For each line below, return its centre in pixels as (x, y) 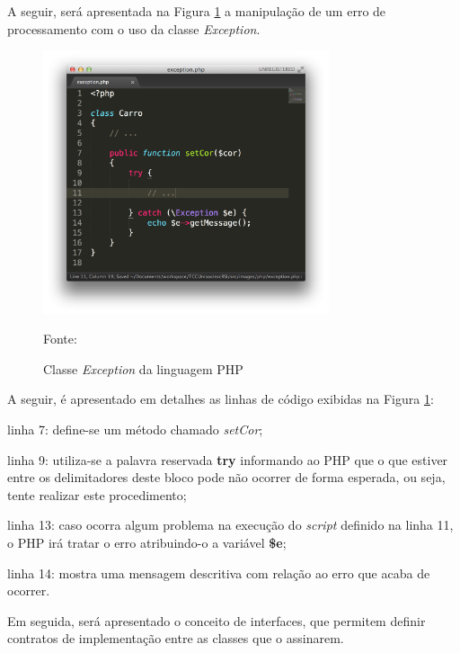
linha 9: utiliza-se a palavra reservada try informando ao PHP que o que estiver (228, 459)
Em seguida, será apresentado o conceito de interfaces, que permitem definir (217, 620)
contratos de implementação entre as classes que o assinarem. (176, 638)
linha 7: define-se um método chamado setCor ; (135, 429)
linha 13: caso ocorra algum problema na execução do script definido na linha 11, (230, 525)
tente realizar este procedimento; (97, 494)
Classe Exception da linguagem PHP (143, 368)
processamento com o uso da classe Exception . (134, 28)
